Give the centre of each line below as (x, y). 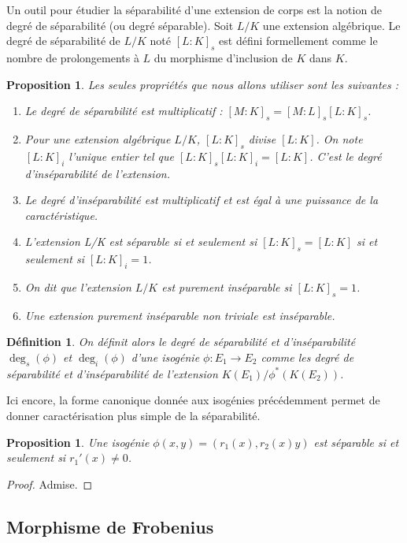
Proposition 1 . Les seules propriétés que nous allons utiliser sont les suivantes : (203, 84)
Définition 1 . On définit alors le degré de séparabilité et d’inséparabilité (181, 342)
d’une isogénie (165, 357)
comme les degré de (307, 357)
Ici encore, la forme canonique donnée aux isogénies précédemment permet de (193, 400)
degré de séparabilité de (63, 41)
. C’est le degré (346, 156)
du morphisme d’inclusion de (223, 57)
